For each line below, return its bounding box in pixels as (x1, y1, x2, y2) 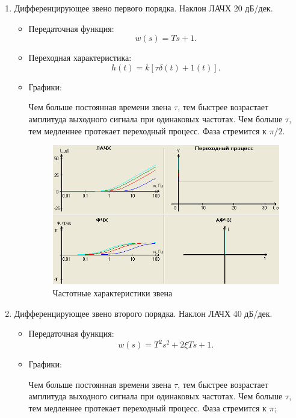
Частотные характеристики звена (52, 286, 173, 299)
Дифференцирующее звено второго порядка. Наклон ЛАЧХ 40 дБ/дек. (14, 307, 273, 319)
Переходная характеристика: (28, 51, 132, 64)
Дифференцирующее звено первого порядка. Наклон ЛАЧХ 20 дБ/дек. (14, 2, 273, 14)
